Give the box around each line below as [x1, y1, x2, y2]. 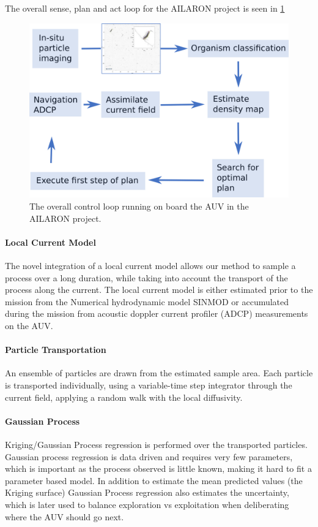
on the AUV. [5, 319, 53, 332]
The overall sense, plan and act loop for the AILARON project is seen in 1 [5, 2, 285, 14]
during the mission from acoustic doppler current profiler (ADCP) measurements [5, 307, 308, 320]
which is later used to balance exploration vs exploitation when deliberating [5, 498, 289, 510]
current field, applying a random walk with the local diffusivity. [5, 390, 243, 403]
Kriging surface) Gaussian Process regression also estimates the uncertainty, [5, 486, 289, 499]
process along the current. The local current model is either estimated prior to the [5, 283, 313, 296]
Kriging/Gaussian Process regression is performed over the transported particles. [5, 438, 308, 450]
